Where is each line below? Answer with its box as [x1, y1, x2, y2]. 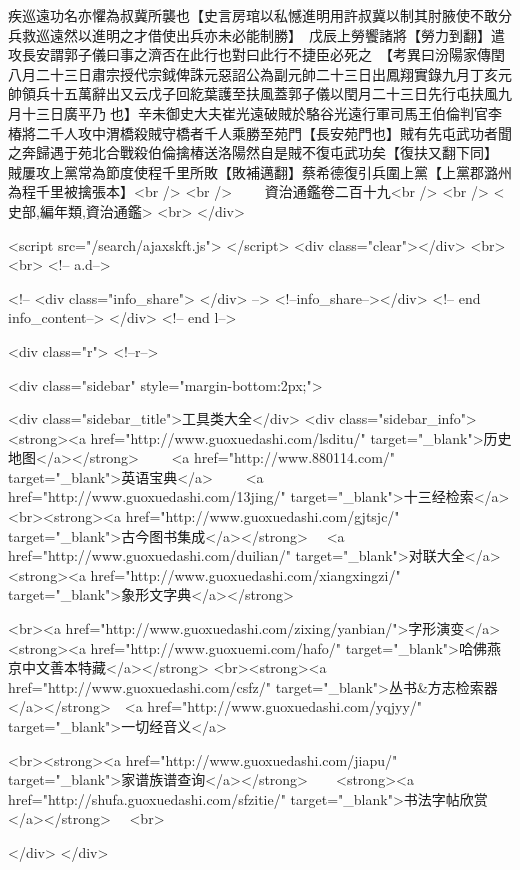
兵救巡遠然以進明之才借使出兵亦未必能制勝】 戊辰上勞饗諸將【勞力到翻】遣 [8, 24, 505, 45]
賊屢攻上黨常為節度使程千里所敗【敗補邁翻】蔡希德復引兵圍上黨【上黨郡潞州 [8, 161, 512, 182]
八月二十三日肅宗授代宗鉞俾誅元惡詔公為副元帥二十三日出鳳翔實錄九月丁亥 [8, 63, 498, 84]
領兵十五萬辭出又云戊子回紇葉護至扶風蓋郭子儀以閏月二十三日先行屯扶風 [21, 83, 498, 104]
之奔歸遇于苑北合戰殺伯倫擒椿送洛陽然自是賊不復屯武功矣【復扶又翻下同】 [8, 142, 491, 163]
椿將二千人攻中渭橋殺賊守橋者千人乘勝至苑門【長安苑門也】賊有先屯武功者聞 [8, 122, 512, 143]
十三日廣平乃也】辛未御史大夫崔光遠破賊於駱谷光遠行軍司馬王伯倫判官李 [21, 102, 502, 123]
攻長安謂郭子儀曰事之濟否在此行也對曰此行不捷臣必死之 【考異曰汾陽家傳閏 [8, 44, 505, 65]
